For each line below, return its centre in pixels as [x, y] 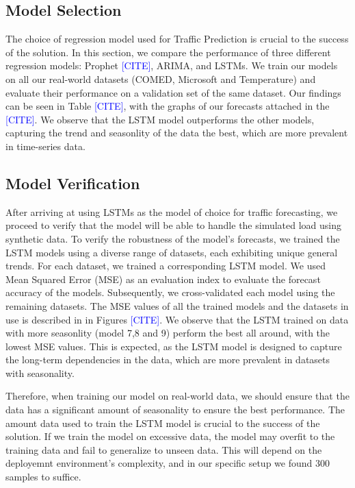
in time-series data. [45, 146]
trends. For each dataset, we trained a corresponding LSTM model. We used [166, 266]
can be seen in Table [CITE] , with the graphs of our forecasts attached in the [168, 106]
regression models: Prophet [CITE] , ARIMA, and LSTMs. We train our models [172, 65]
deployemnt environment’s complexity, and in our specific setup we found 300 [168, 463]
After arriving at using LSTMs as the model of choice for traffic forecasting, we [172, 211]
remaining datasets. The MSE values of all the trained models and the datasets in [177, 305]
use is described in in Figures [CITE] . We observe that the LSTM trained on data [177, 319]
